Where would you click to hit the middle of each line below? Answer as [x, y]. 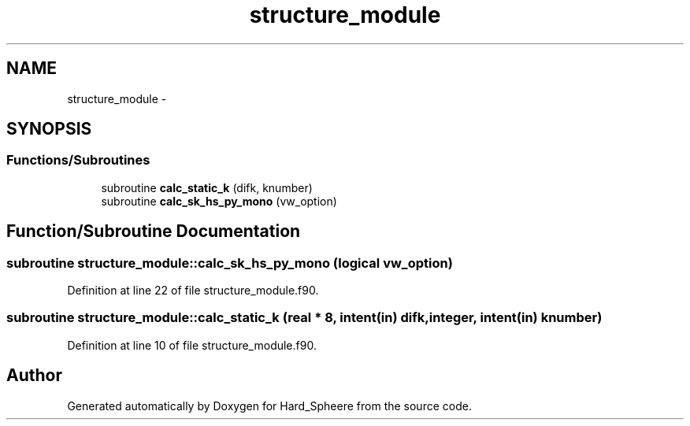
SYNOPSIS [49, 129]
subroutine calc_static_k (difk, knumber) [207, 187]
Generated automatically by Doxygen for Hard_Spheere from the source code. [269, 406]
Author [34, 376]
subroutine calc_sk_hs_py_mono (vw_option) [219, 201]
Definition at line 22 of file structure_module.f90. [193, 291]
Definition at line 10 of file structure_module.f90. [192, 345]
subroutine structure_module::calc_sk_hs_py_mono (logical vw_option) [230, 263]
